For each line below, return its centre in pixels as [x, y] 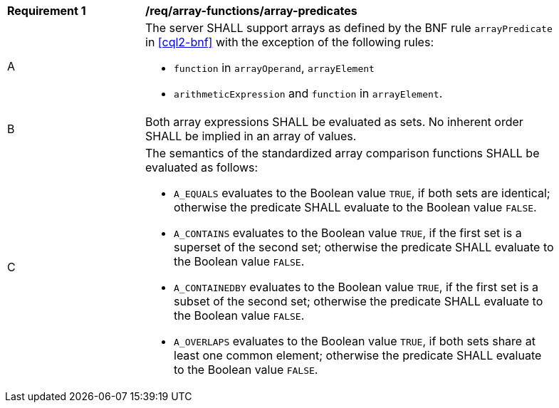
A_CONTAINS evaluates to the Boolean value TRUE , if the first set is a [348, 233]
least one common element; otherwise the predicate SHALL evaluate [358, 355]
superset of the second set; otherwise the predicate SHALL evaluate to [364, 247]
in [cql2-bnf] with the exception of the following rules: [289, 42]
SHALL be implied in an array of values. [251, 136]
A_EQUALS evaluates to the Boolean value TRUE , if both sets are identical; [362, 193]
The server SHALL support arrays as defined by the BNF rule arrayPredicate [349, 28]
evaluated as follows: [202, 167]
